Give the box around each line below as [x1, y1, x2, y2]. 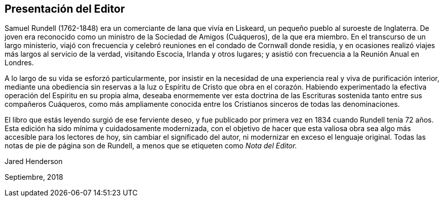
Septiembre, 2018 [5, 173, 63, 182]
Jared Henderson [5, 157, 63, 166]
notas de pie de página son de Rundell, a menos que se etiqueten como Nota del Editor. [5, 141, 297, 150]
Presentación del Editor [5, 3, 125, 15]
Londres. [5, 58, 34, 67]
